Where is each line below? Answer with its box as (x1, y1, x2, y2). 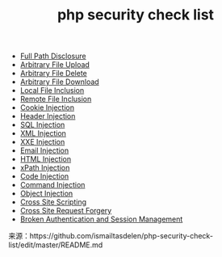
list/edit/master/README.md (8, 240, 103, 250)
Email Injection (19, 145, 69, 155)
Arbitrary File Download (19, 77, 99, 86)
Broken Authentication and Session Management (19, 214, 183, 224)
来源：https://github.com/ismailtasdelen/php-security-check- (8, 231, 214, 241)
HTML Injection (19, 154, 71, 164)
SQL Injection (19, 120, 65, 130)
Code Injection (19, 171, 69, 181)
